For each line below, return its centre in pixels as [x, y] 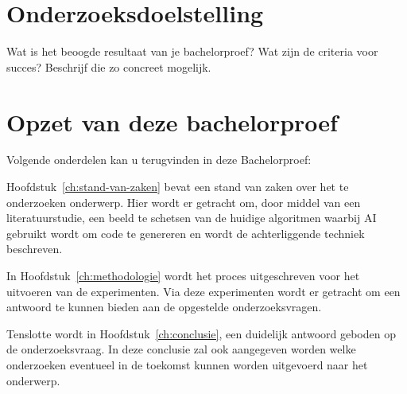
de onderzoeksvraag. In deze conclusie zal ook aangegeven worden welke [181, 349]
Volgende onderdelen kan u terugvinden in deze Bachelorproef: [159, 160]
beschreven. [35, 249]
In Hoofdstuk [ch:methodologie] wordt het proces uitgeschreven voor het [183, 275]
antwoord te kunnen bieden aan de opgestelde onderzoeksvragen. [164, 307]
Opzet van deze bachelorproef [172, 121]
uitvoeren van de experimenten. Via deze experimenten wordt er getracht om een [203, 291]
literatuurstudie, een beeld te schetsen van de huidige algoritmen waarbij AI [192, 218]
